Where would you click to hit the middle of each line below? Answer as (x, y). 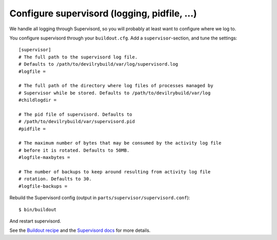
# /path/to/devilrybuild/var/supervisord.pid (77, 122)
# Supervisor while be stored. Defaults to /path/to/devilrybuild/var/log (115, 93)
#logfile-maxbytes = (44, 157)
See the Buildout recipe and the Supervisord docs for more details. (80, 230)
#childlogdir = (38, 100)
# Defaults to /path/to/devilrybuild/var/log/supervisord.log (98, 64)
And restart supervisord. (35, 221)
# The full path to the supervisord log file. (78, 57)
